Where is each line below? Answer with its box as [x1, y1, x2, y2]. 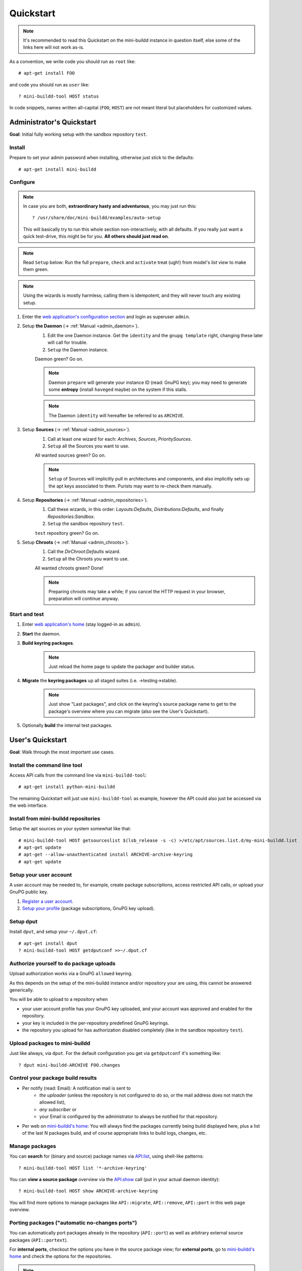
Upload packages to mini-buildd [9, 1040, 90, 1047]
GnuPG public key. [9, 889, 48, 895]
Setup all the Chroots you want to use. [47, 556, 129, 562]
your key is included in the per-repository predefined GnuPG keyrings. [22, 1020, 169, 1026]
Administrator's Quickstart [9, 118, 97, 127]
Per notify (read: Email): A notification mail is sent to [22, 1085, 131, 1091]
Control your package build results [9, 1074, 97, 1081]
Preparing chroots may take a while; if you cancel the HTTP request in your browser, [48, 588, 226, 594]
